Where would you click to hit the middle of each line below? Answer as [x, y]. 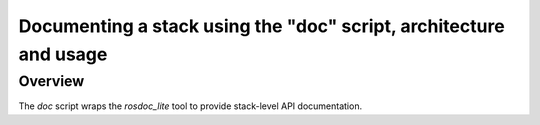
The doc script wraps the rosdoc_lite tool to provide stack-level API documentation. [190, 106]
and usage [63, 54]
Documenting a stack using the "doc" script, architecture [261, 26]
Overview [51, 81]
